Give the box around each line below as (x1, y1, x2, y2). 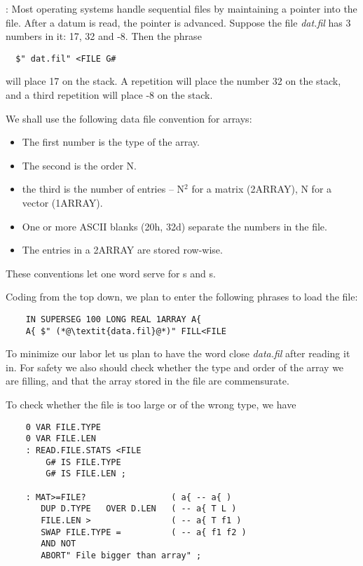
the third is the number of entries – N (22, 181, 185, 196)
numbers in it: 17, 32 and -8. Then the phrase (6, 29, 202, 43)
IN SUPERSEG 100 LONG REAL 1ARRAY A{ (25, 314, 202, 324)
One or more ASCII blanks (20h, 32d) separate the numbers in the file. (22, 219, 327, 233)
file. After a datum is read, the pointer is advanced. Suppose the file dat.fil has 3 (6, 15, 351, 29)
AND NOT (41, 539, 76, 549)
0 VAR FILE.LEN (25, 434, 96, 444)
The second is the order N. (22, 158, 137, 172)
